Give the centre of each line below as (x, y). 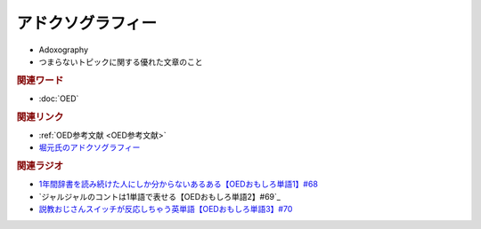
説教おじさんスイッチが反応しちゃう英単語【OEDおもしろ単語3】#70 (166, 209)
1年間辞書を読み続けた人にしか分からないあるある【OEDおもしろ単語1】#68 (178, 184)
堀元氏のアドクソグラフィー (90, 147)
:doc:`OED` (59, 99)
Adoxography (64, 50)
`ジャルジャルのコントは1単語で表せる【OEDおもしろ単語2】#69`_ (159, 196)
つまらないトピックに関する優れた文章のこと (121, 61)
